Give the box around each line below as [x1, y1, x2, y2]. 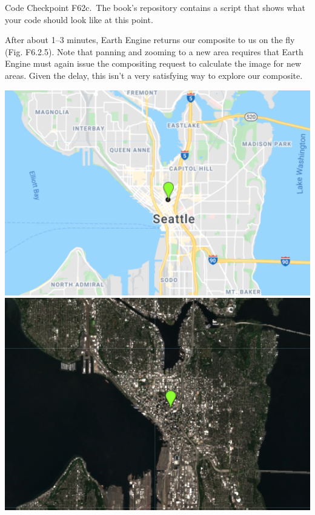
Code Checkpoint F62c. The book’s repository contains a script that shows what [5, 1, 305, 13]
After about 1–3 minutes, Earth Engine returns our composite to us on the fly [5, 33, 295, 46]
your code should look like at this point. [5, 13, 153, 25]
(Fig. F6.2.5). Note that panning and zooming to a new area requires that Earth [5, 45, 303, 58]
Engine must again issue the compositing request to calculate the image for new [5, 57, 302, 70]
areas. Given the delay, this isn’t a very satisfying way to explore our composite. [5, 69, 303, 81]
